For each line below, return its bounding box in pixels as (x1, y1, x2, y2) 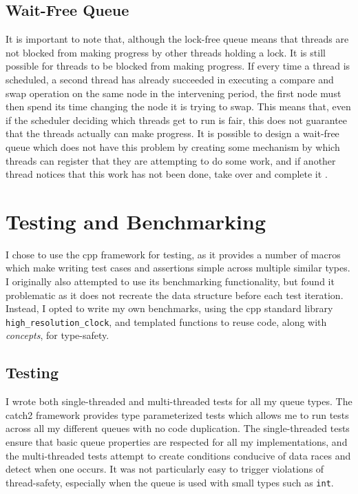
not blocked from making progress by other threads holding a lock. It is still (6, 45, 326, 59)
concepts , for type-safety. (6, 328, 109, 342)
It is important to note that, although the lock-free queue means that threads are (6, 32, 349, 46)
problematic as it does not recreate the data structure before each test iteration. (6, 287, 344, 302)
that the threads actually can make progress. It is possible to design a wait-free (6, 126, 339, 141)
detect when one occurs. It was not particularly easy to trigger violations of (6, 462, 324, 476)
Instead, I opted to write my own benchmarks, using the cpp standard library (6, 301, 333, 316)
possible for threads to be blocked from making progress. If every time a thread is (6, 59, 350, 73)
